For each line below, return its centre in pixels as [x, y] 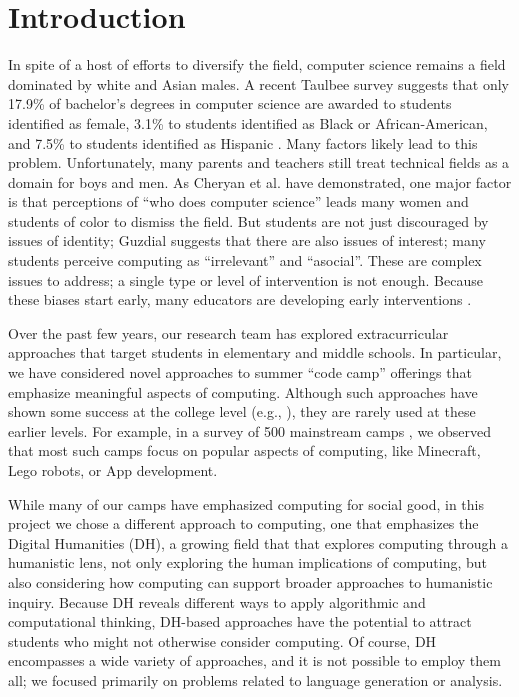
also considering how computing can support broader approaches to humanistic [250, 581]
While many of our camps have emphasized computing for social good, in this [246, 503]
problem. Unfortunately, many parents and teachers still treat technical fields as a [259, 162]
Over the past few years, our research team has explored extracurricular [228, 332]
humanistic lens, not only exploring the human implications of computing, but [248, 562]
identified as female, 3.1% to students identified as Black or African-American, [248, 122]
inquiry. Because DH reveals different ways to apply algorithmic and [217, 601]
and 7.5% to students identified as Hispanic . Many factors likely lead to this [243, 142]
